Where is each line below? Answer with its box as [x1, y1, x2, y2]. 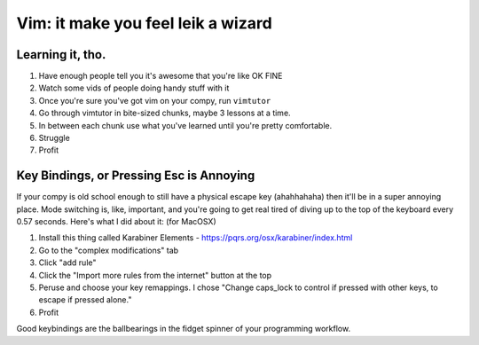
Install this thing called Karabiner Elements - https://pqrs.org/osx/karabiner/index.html [38, 232, 353, 243]
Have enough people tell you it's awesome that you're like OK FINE [38, 71, 283, 82]
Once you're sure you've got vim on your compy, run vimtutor [38, 95, 271, 106]
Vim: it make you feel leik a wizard [16, 13, 272, 33]
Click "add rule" [38, 257, 97, 268]
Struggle [38, 133, 70, 144]
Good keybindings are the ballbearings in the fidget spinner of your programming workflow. [16, 324, 350, 334]
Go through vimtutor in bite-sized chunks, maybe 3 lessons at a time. [38, 107, 292, 119]
